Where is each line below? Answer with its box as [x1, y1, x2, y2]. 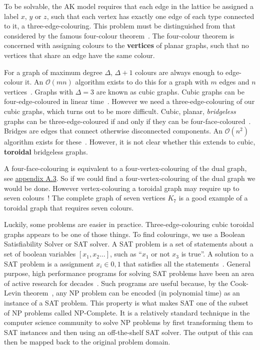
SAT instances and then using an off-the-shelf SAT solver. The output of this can [4, 326, 253, 337]
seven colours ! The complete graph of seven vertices [4, 192, 165, 203]
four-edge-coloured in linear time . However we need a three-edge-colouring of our [4, 96, 255, 106]
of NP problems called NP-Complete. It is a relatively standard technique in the [4, 307, 250, 317]
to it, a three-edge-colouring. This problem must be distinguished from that [4, 20, 235, 31]
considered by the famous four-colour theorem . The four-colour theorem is [4, 30, 234, 40]
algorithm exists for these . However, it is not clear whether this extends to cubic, [4, 136, 255, 147]
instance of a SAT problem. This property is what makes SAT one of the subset [4, 297, 248, 308]
